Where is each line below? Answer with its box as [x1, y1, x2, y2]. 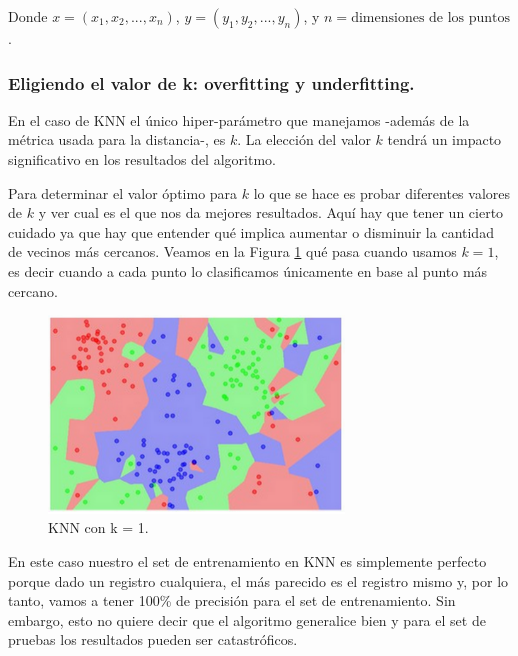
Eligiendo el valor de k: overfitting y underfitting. [8, 70, 415, 95]
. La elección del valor [237, 129, 371, 150]
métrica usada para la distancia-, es [8, 129, 226, 150]
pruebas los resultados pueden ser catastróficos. [8, 629, 298, 650]
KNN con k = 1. [48, 517, 149, 538]
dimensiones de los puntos [351, 11, 511, 25]
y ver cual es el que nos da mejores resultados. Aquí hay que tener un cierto [38, 202, 504, 223]
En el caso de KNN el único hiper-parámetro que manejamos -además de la [8, 109, 470, 130]
